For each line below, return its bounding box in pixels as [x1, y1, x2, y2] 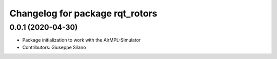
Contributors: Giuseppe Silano [22, 44, 86, 50]
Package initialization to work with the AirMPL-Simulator [22, 37, 141, 43]
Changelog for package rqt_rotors [9, 8, 157, 19]
